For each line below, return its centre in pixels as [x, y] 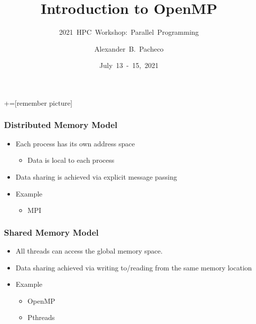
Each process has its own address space [75, 143]
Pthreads [41, 317]
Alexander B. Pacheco [129, 48]
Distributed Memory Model [61, 125]
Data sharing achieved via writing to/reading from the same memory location [134, 267]
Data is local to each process [71, 160]
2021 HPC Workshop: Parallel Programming [129, 32]
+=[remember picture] [38, 102]
